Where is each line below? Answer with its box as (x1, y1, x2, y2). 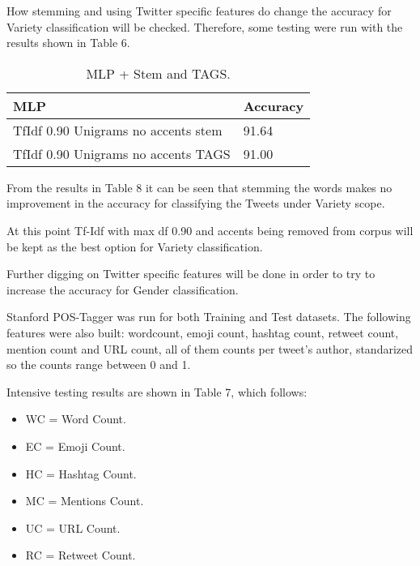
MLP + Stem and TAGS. (86, 63, 231, 83)
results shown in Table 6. (6, 34, 130, 51)
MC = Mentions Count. (25, 492, 144, 509)
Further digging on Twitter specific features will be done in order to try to (6, 265, 375, 282)
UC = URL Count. (25, 519, 121, 536)
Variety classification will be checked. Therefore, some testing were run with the (6, 18, 403, 35)
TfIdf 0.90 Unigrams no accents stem (13, 120, 223, 139)
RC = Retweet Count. (25, 547, 136, 564)
